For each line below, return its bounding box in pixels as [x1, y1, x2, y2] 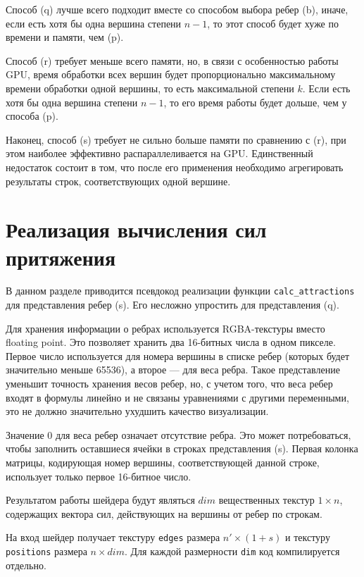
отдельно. [6, 557, 46, 572]
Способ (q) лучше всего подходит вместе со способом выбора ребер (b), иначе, [6, 2, 349, 16]
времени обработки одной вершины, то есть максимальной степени [6, 80, 294, 95]
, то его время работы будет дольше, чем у [163, 94, 347, 109]
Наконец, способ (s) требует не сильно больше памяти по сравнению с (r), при [6, 132, 346, 147]
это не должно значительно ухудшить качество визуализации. [6, 404, 269, 418]
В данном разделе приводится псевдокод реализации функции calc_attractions [6, 283, 355, 298]
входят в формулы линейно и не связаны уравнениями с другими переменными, [6, 390, 349, 404]
